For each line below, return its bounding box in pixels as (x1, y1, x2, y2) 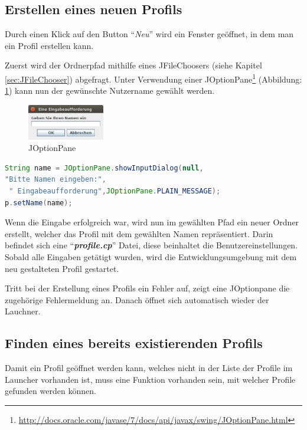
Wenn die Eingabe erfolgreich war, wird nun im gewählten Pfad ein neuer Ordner (5, 216, 299, 228)
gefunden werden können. (5, 385, 96, 397)
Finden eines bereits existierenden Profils (5, 334, 263, 352)
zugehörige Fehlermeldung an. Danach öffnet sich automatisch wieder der (5, 293, 269, 306)
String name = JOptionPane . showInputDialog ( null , (5, 163, 204, 172)
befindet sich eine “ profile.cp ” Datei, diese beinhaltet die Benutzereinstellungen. (5, 239, 298, 251)
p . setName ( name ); (5, 198, 73, 207)
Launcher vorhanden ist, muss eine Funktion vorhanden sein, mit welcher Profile (5, 373, 296, 385)
